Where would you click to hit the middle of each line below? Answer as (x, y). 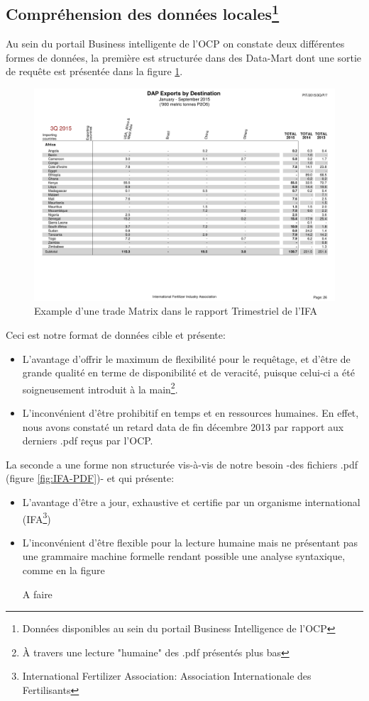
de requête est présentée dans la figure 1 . (94, 71)
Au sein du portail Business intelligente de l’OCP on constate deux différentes (175, 44)
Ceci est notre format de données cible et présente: (116, 334)
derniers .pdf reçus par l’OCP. (88, 441)
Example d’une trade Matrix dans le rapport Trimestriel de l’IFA (176, 311)
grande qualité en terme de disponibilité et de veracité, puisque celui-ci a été (188, 372)
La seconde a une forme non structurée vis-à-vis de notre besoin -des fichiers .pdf (182, 464)
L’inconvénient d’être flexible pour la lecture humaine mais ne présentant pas (190, 542)
